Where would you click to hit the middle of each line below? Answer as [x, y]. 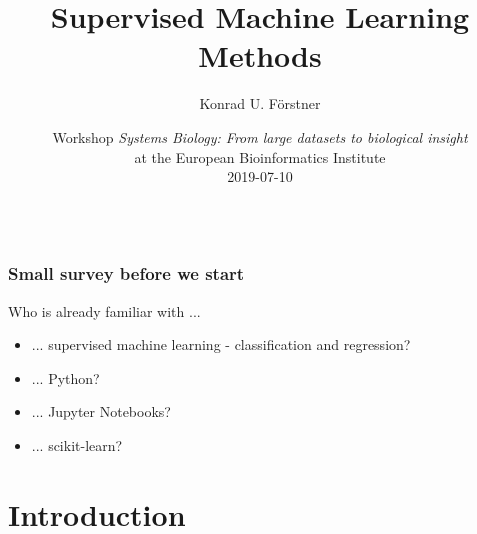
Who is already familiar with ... [104, 310]
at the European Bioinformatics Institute [260, 156]
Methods [260, 55]
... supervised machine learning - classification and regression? [221, 344]
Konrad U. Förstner [260, 103]
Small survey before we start [126, 273]
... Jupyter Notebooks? [101, 411]
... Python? [65, 377]
